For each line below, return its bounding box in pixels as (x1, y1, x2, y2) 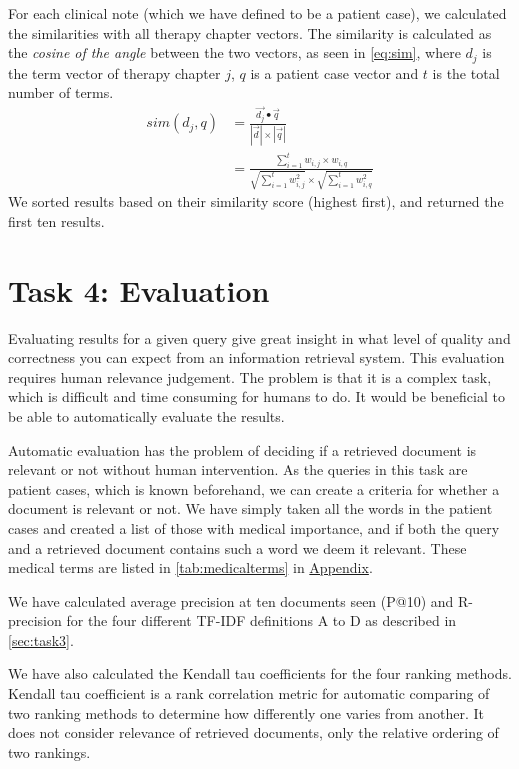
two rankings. (8, 741, 91, 762)
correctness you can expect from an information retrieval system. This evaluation (8, 347, 505, 368)
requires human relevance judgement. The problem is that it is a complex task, (8, 366, 492, 387)
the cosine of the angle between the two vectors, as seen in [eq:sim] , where (8, 42, 461, 63)
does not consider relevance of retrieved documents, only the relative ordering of (8, 722, 499, 743)
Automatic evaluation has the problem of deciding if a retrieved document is (8, 439, 477, 460)
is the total (432, 62, 500, 83)
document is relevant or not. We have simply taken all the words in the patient (8, 498, 493, 519)
